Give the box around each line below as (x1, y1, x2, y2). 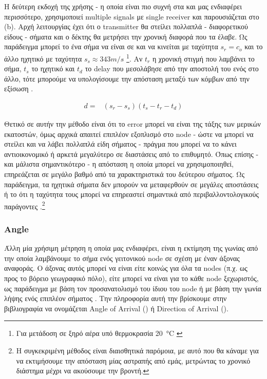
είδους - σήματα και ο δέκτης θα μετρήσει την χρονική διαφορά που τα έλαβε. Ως (4, 31, 247, 42)
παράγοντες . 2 (4, 199, 45, 211)
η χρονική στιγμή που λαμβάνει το (152, 53, 255, 64)
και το (244, 41, 263, 52)
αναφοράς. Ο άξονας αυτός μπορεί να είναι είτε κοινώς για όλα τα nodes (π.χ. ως (4, 263, 247, 273)
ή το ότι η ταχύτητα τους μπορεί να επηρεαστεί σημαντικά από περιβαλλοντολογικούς (4, 189, 259, 200)
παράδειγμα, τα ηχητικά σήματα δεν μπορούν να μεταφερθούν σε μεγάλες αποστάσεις (4, 178, 259, 189)
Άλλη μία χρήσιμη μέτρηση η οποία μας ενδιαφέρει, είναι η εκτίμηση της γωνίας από (4, 243, 258, 253)
